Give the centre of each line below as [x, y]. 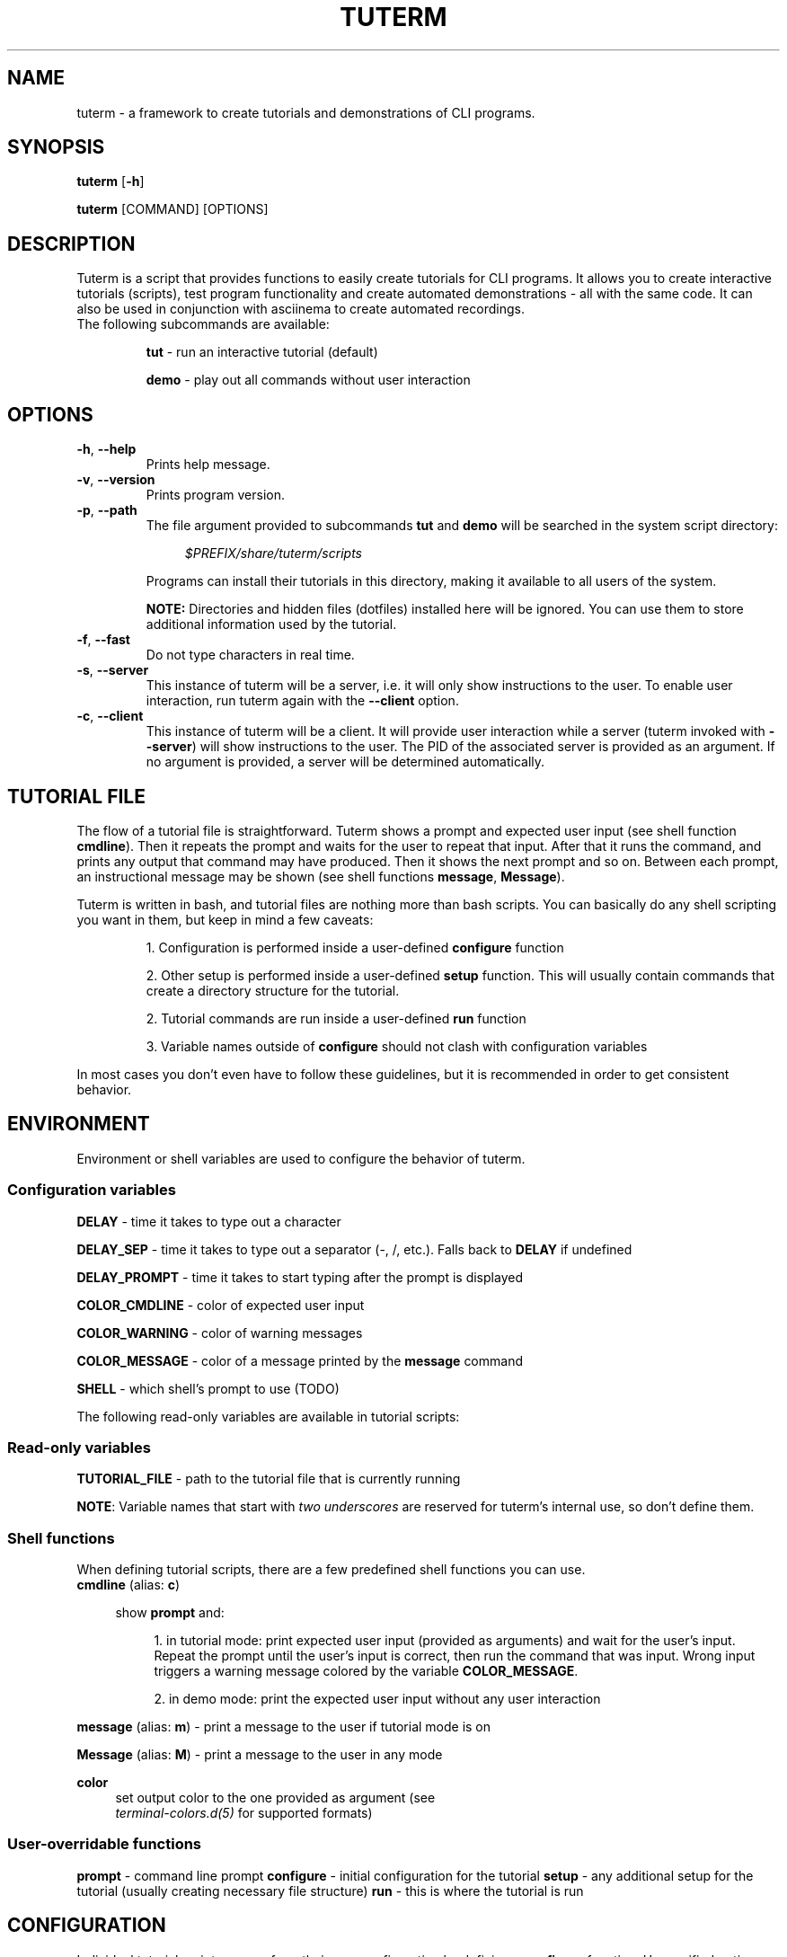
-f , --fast [103, 640]
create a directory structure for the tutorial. [273, 990]
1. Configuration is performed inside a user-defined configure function [355, 947]
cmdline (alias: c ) [128, 1585]
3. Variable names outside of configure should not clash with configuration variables [397, 1046]
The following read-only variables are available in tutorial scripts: [268, 1416]
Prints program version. [216, 495]
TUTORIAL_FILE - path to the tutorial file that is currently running [269, 1479]
